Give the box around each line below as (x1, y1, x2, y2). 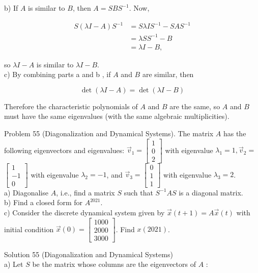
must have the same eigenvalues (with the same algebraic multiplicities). (4, 111, 230, 121)
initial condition (4, 224, 54, 234)
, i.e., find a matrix (56, 187, 115, 197)
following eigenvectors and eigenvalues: (4, 144, 125, 155)
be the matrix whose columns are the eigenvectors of (32, 259, 196, 269)
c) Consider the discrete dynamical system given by (4, 207, 165, 218)
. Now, (129, 3, 150, 13)
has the (223, 128, 246, 139)
